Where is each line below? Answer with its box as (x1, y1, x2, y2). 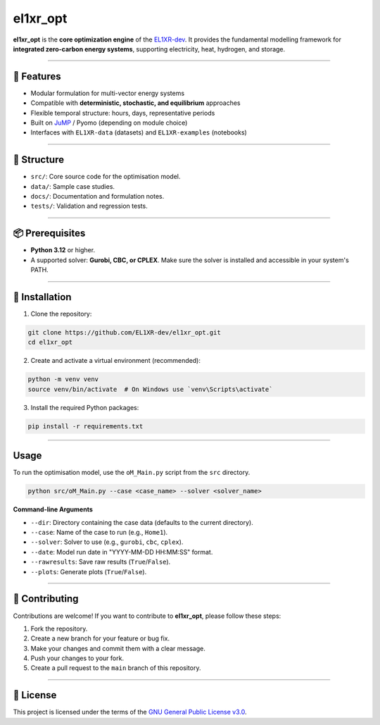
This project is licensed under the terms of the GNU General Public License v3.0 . (13, 708, 247, 717)
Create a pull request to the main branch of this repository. (30, 664, 201, 672)
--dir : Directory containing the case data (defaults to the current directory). (30, 518, 253, 526)
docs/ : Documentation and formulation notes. (30, 192, 165, 201)
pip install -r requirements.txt (27, 422, 144, 430)
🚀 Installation (13, 291, 72, 303)
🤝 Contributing (13, 593, 79, 605)
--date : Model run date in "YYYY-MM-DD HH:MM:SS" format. (30, 547, 213, 556)
